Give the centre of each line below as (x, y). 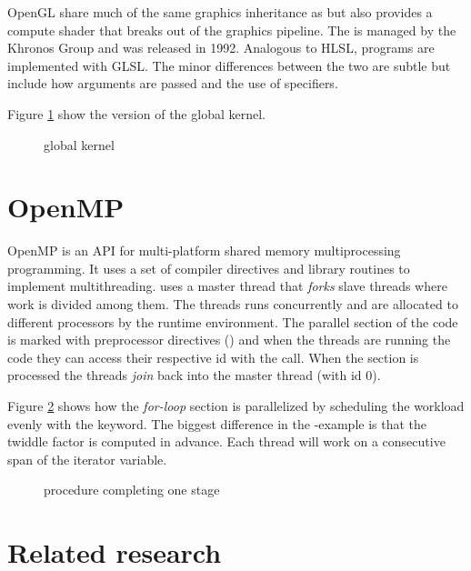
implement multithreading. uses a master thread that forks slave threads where (227, 286)
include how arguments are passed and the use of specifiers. (173, 83)
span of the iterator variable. (87, 459)
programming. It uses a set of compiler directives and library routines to (209, 268)
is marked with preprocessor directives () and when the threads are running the (229, 340)
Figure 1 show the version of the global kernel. (136, 113)
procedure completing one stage (132, 490)
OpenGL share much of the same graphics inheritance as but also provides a (220, 12)
